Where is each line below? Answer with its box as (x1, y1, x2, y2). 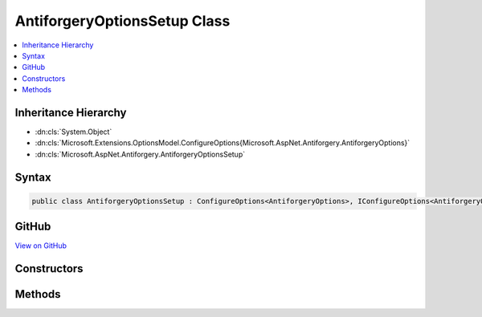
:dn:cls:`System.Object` (35, 127, 112, 136)
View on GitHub (14, 241, 67, 250)
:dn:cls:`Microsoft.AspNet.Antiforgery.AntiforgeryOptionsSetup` (35, 149, 245, 159)
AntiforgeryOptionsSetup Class (14, 12, 231, 30)
